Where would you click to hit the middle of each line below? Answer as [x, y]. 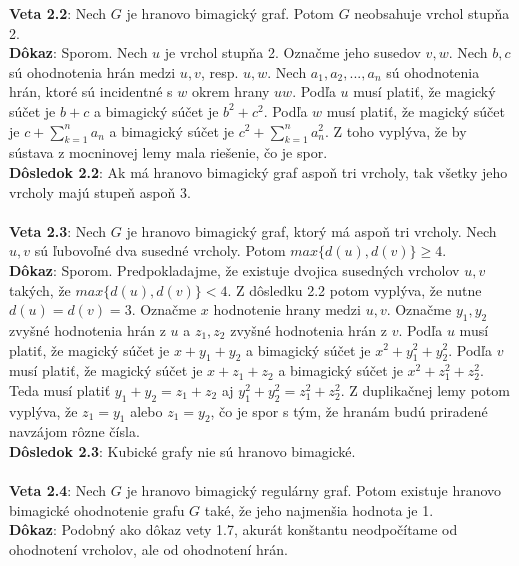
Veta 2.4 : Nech [58, 490]
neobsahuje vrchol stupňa [432, 13]
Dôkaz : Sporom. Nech [78, 52]
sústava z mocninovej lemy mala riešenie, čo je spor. [168, 152]
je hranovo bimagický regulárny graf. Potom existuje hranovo [314, 490]
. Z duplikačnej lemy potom [425, 389]
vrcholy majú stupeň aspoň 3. [100, 191]
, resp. [219, 71]
